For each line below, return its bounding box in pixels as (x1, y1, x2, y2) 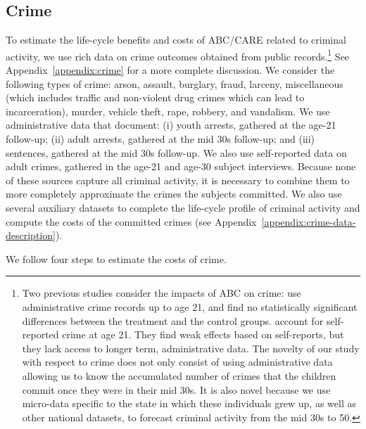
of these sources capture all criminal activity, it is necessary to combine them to (6, 172, 350, 187)
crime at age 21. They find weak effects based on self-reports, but (62, 327, 344, 342)
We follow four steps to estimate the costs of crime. (6, 251, 227, 266)
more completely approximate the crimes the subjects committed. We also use (6, 186, 342, 201)
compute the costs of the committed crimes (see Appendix (6, 214, 257, 229)
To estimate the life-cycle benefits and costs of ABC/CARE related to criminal (6, 32, 346, 47)
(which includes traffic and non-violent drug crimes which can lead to (6, 90, 305, 105)
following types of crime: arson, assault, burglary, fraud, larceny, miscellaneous (6, 76, 343, 91)
